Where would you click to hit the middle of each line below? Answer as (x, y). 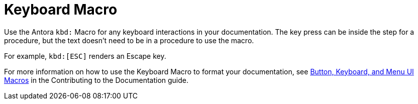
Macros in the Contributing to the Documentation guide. (96, 80)
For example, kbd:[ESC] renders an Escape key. (85, 56)
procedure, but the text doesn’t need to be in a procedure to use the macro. (129, 40)
